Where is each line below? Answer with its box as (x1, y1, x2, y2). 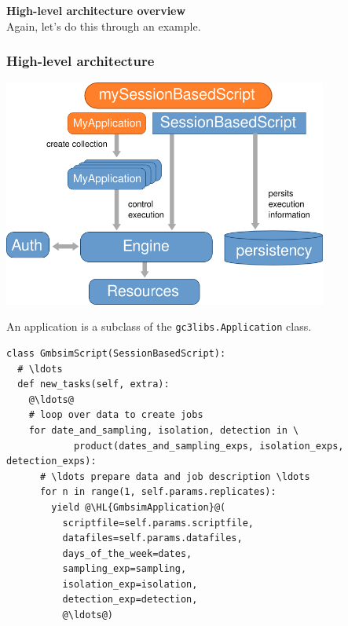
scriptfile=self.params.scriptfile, (62, 517, 254, 529)
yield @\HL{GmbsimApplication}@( (51, 501, 226, 513)
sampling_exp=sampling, (62, 563, 187, 575)
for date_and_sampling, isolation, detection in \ (28, 424, 299, 436)
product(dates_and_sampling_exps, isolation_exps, (73, 440, 344, 452)
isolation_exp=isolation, (62, 578, 198, 590)
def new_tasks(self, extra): (17, 379, 170, 390)
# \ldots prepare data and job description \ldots (39, 470, 310, 482)
